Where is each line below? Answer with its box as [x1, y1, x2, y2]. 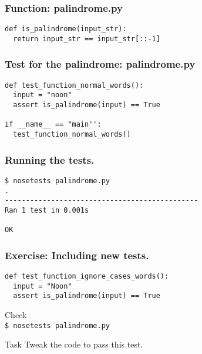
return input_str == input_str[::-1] [13, 34, 160, 43]
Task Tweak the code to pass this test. [5, 338, 143, 350]
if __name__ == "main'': [5, 120, 102, 129]
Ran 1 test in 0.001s [5, 206, 89, 214]
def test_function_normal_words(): [5, 81, 144, 90]
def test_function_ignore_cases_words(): [5, 272, 169, 281]
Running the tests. [5, 152, 95, 167]
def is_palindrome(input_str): [5, 25, 127, 34]
